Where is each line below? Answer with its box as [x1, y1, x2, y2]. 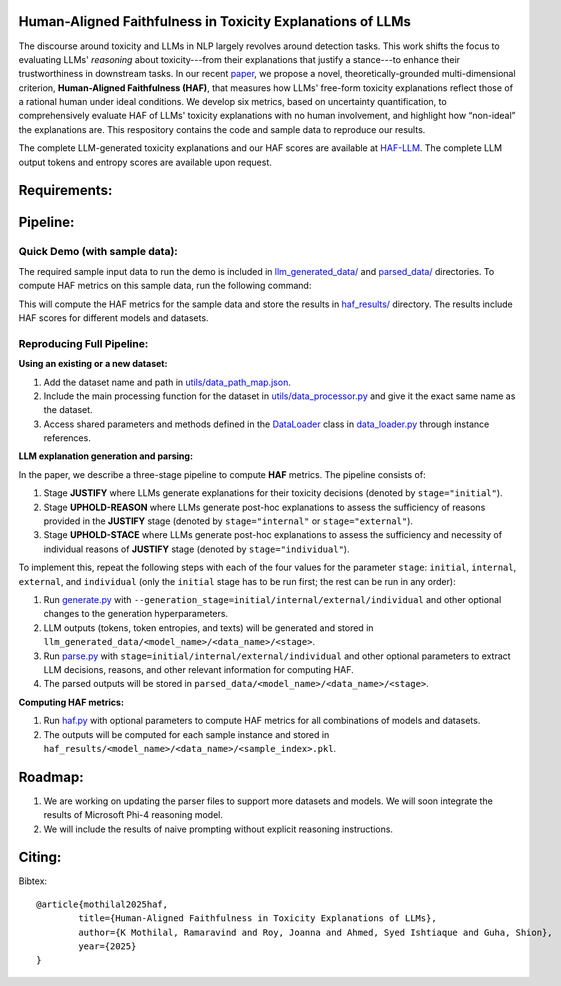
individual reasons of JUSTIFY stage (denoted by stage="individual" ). [43, 543, 350, 555]
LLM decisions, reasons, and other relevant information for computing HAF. [43, 663, 354, 675]
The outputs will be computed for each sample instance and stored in [43, 728, 330, 740]
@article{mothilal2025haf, [36, 898, 169, 910]
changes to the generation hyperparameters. [43, 608, 229, 620]
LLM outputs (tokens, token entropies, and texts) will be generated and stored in [43, 621, 374, 634]
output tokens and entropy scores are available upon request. [18, 156, 272, 168]
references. [43, 432, 92, 444]
